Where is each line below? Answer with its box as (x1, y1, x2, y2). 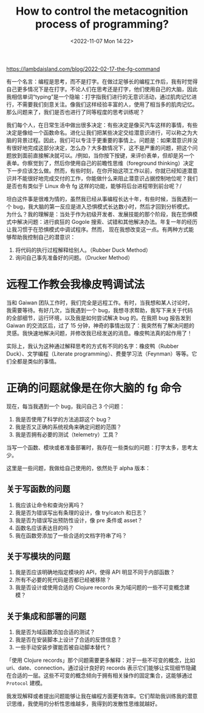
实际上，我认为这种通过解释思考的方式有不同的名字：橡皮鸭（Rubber (6, 342, 179, 349)
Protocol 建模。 (6, 679, 46, 687)
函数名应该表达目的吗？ (15, 524, 74, 531)
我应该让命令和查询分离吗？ (15, 501, 85, 509)
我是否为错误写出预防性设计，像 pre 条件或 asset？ (15, 517, 143, 524)
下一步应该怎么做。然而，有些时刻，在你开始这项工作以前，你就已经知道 (6, 167, 187, 174)
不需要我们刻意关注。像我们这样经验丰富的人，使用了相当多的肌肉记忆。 (16, 101, 198, 108)
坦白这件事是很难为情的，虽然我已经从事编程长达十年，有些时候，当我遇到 (6, 195, 192, 202)
